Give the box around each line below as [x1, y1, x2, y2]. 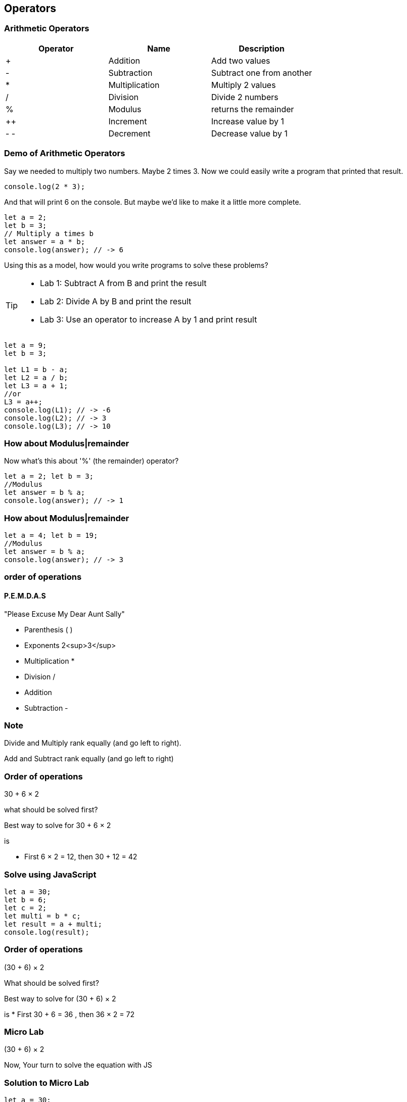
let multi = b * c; [4, 911, 81, 920]
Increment [108, 116, 147, 126]
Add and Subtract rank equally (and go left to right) [4, 754, 174, 763]
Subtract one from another [211, 67, 312, 78]
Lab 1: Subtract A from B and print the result [40, 278, 207, 288]
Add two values [211, 55, 270, 66]
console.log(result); [4, 928, 89, 936]
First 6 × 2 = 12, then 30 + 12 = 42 [24, 852, 138, 861]
